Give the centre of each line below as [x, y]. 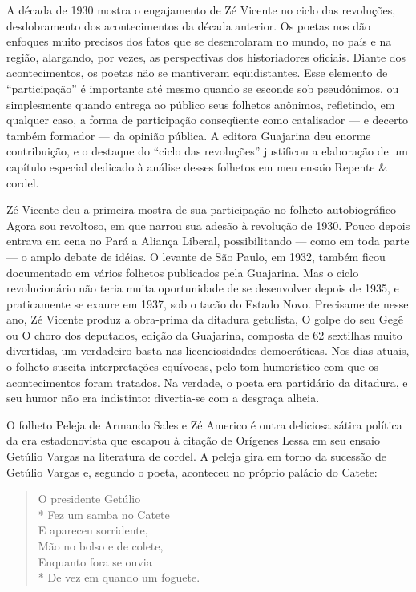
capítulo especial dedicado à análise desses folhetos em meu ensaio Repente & [197, 166]
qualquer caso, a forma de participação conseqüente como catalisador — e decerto [207, 120]
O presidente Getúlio [89, 499]
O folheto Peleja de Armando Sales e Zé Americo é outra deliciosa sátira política [204, 424]
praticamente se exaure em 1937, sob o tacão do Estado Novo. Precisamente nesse [208, 303]
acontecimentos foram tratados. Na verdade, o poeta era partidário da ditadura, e [207, 382]
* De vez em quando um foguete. [119, 577]
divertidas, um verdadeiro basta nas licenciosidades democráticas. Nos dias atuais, [208, 350]
